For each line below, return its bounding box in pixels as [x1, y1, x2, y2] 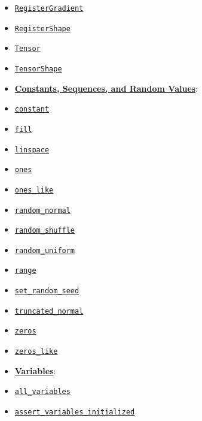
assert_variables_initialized [14, 408, 135, 416]
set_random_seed [14, 287, 79, 296]
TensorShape [14, 64, 62, 73]
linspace [14, 145, 50, 154]
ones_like [14, 185, 54, 194]
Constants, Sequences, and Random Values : [14, 82, 198, 94]
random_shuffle [14, 226, 75, 235]
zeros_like [14, 347, 58, 356]
